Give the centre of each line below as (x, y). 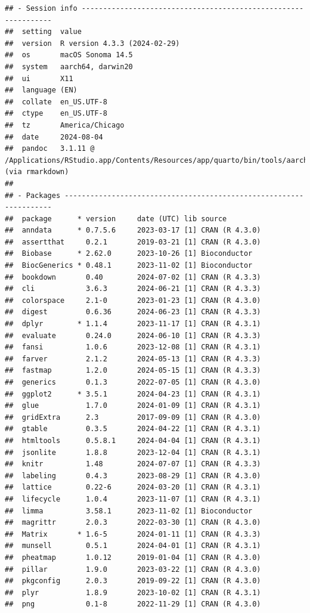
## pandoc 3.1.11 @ (50, 149)
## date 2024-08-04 (54, 137)
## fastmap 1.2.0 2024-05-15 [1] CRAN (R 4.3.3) (133, 371)
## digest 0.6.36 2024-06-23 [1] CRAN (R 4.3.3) (133, 312)
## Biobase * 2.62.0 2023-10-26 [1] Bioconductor (129, 254)
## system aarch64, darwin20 (69, 66)
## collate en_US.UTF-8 (56, 102)
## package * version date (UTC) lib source (116, 219)
